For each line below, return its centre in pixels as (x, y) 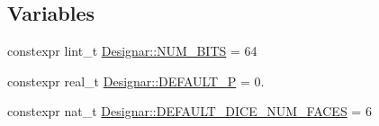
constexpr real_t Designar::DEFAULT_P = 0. (136, 81)
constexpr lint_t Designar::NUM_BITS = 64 (132, 51)
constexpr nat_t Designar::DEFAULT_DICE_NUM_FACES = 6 (189, 111)
